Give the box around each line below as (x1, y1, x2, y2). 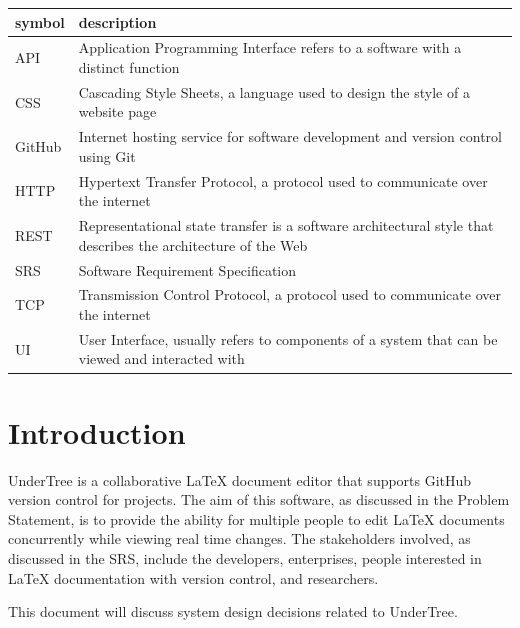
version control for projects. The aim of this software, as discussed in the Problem (8, 489, 510, 510)
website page (78, 101, 157, 122)
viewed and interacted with (78, 348, 245, 369)
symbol (15, 11, 65, 32)
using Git (78, 145, 136, 166)
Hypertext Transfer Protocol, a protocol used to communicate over (78, 170, 488, 191)
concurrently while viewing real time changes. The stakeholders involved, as (8, 528, 471, 549)
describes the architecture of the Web (78, 234, 308, 255)
